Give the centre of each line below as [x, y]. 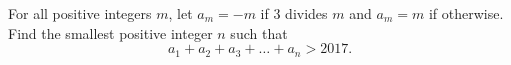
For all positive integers [80, 13]
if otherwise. [466, 13]
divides [306, 13]
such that [259, 32]
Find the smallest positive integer [110, 32]
